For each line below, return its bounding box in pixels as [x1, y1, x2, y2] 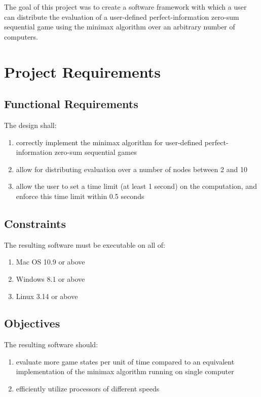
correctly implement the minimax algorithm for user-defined [16, 137, 203, 147]
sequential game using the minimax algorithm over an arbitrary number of [4, 21, 235, 32]
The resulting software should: [4, 339, 98, 350]
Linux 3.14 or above [16, 290, 78, 301]
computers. [4, 31, 39, 42]
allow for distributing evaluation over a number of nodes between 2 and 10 [16, 163, 247, 174]
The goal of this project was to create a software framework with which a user [4, 2, 247, 12]
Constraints [4, 215, 66, 231]
